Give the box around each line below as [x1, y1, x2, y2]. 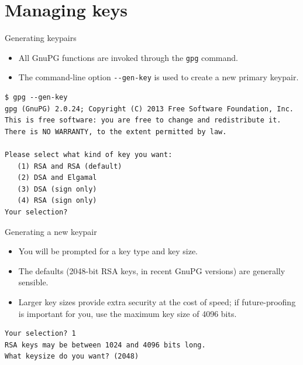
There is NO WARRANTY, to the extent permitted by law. [5, 127, 227, 136]
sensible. [18, 276, 49, 288]
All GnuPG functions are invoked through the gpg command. [18, 51, 238, 63]
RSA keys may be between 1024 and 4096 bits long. [5, 340, 206, 349]
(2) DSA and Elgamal [17, 173, 97, 182]
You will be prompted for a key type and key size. [18, 245, 198, 257]
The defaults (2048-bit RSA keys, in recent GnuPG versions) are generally [18, 264, 285, 277]
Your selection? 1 [5, 329, 76, 338]
